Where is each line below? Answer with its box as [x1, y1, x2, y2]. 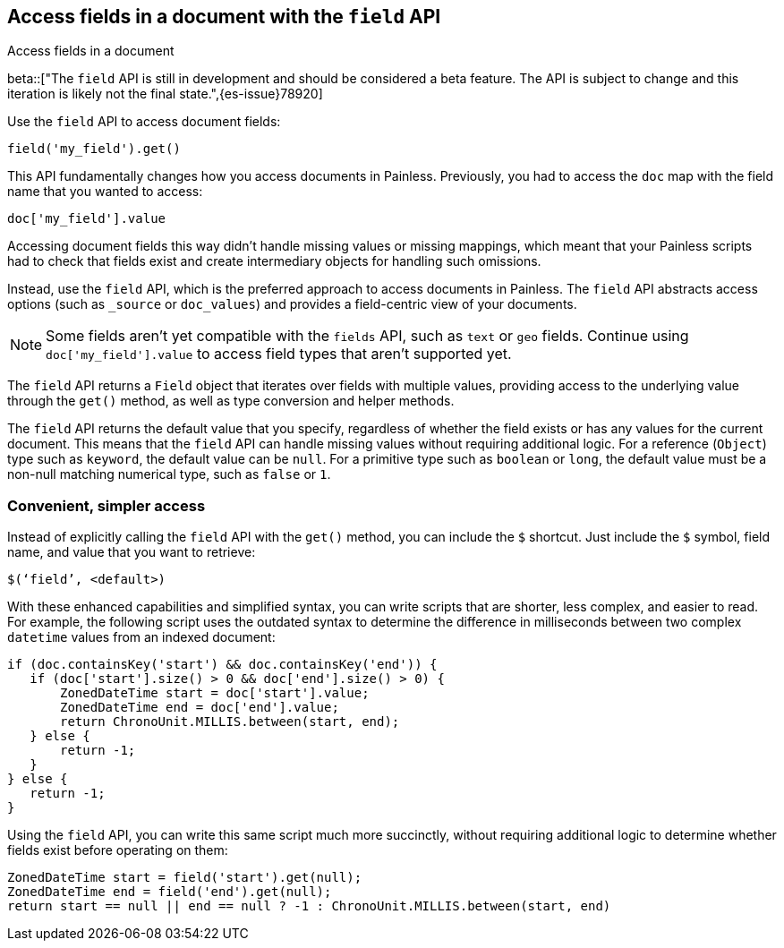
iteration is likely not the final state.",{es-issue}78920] [7, 86, 323, 102]
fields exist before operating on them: [7, 842, 228, 858]
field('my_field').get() [7, 141, 181, 157]
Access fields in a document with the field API [7, 5, 441, 28]
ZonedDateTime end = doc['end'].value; [60, 700, 339, 715]
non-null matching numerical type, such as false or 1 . [7, 466, 331, 483]
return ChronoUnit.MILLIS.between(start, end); [60, 714, 400, 730]
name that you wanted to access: [7, 184, 203, 200]
